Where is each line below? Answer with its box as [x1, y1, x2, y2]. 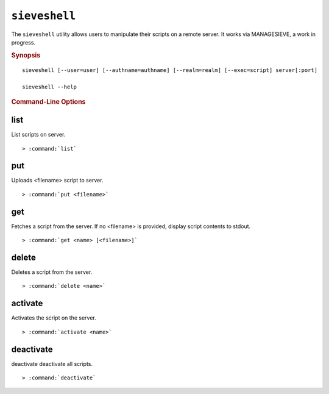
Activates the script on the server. [11, 314, 97, 321]
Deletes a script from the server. [11, 268, 93, 276]
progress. [11, 38, 36, 46]
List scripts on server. [11, 131, 66, 138]
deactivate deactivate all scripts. [11, 360, 93, 367]
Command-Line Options [11, 98, 86, 106]
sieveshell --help [22, 84, 77, 91]
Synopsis [11, 51, 41, 59]
